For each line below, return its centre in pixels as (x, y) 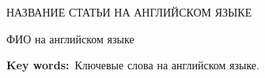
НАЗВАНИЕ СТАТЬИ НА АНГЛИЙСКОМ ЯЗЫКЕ (129, 12)
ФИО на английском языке (70, 38)
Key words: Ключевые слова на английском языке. (133, 65)
